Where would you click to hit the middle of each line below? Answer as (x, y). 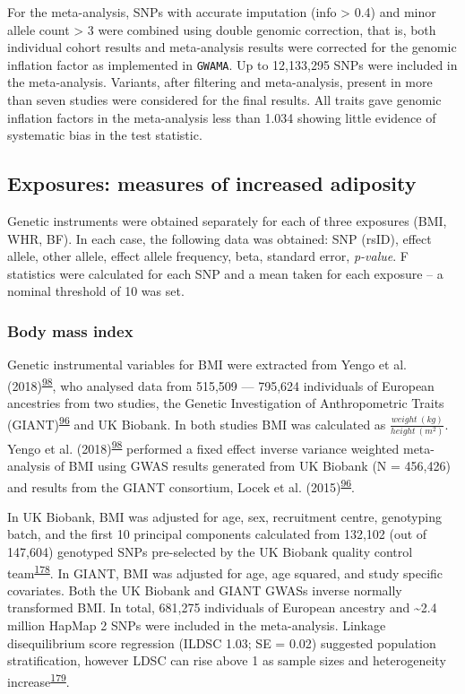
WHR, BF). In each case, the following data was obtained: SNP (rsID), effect (220, 238)
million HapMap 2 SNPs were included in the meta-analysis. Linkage (197, 625)
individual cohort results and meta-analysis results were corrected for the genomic (232, 47)
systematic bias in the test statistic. (105, 135)
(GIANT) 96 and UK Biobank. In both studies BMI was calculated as (197, 422)
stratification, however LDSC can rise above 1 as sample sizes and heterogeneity (227, 660)
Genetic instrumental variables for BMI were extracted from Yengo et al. (207, 364)
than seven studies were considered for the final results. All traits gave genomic (224, 100)
